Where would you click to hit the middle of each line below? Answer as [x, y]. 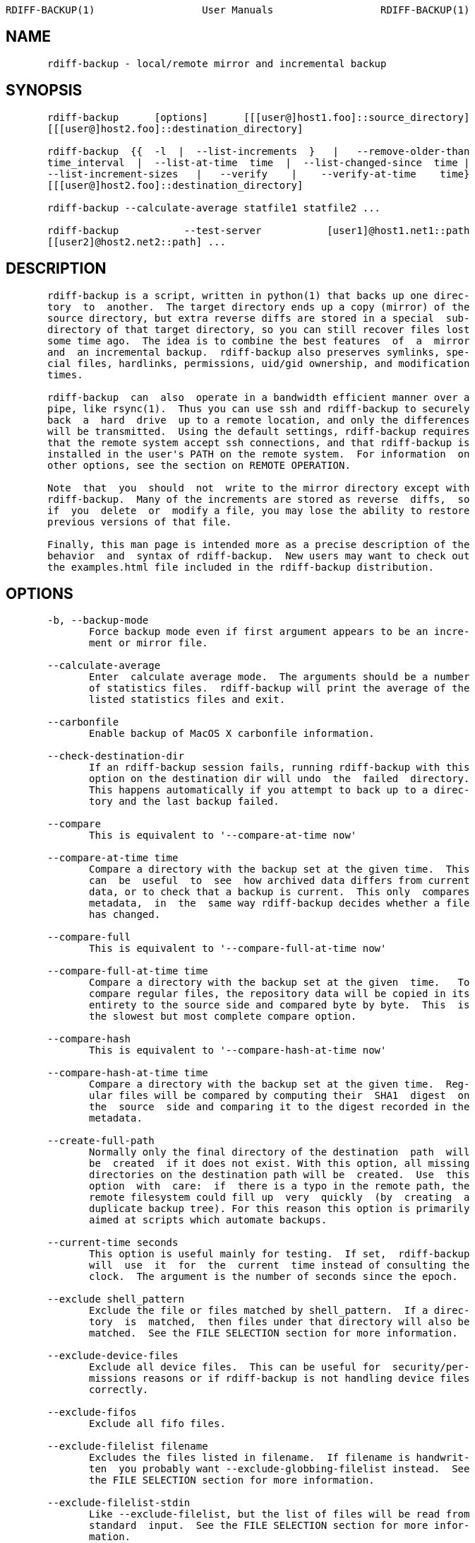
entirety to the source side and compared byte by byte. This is [279, 1005]
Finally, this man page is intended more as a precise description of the [259, 544]
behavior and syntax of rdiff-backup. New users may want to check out [259, 555]
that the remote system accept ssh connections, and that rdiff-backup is [259, 442]
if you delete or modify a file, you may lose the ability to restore [259, 510]
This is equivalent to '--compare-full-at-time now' [238, 949]
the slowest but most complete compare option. [223, 1017]
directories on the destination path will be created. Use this [279, 1175]
